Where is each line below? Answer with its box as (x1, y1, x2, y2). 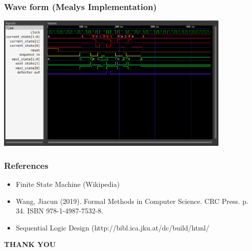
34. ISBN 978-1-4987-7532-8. (16, 205, 103, 216)
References (4, 159, 49, 171)
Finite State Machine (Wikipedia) (16, 179, 120, 189)
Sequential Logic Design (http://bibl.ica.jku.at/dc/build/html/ (16, 222, 209, 232)
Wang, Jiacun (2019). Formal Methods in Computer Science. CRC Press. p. (16, 195, 248, 206)
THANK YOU (4, 239, 56, 249)
